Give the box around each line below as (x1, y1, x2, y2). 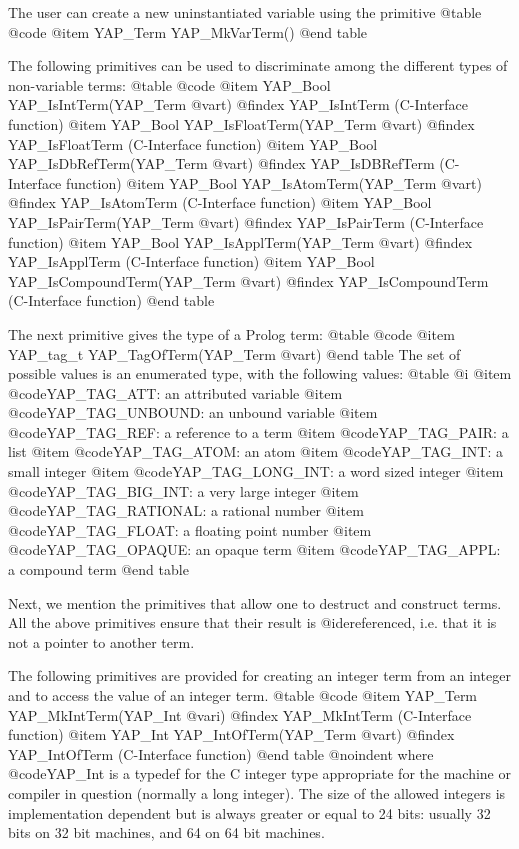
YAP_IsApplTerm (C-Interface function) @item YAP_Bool (8, 251, 375, 272)
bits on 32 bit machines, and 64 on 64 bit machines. (8, 822, 325, 843)
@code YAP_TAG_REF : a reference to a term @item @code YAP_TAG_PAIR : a (8, 421, 509, 442)
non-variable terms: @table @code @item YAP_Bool (8, 74, 331, 95)
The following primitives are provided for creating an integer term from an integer (8, 665, 511, 686)
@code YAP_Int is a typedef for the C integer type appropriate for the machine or (8, 763, 511, 784)
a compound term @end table (8, 559, 189, 580)
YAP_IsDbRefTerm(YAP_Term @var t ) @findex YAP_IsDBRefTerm (8, 153, 435, 174)
